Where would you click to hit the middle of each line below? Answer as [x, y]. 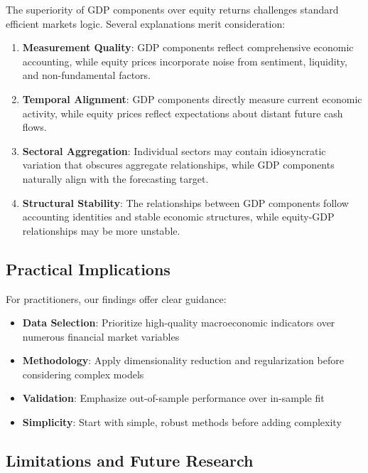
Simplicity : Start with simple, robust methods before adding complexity [182, 422]
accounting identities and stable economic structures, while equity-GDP [178, 217]
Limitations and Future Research [130, 461]
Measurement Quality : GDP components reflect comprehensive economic [188, 47]
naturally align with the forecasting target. [115, 178]
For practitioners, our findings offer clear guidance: [116, 298]
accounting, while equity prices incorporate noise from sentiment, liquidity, [185, 61]
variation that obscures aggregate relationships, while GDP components [178, 165]
